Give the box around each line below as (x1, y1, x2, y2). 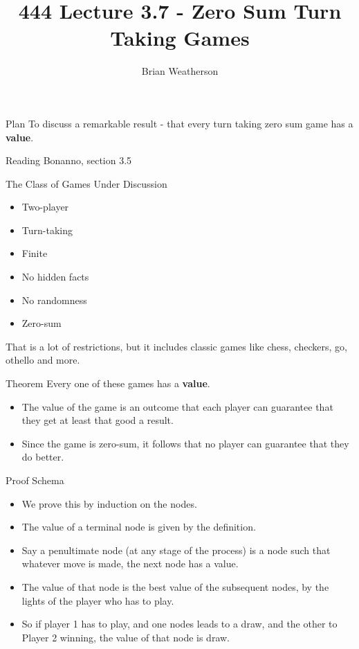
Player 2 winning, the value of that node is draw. (21, 630, 230, 644)
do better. (21, 450, 64, 464)
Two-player (21, 199, 69, 214)
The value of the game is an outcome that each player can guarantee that (21, 399, 333, 414)
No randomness (21, 292, 87, 307)
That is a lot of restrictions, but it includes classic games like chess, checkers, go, (6, 339, 347, 353)
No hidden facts (21, 269, 89, 284)
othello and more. (6, 353, 80, 367)
